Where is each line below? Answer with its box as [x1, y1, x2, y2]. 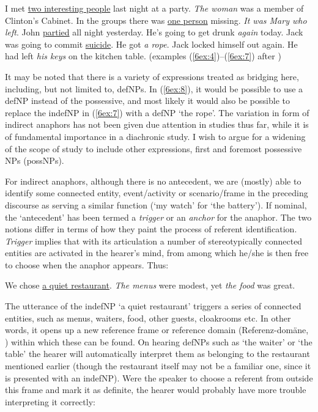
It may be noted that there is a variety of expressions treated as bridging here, [5, 70, 299, 83]
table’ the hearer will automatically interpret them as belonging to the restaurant [5, 347, 310, 360]
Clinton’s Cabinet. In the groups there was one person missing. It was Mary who [5, 13, 307, 26]
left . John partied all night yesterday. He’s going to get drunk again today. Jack [5, 26, 303, 39]
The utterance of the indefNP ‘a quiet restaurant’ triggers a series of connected [5, 300, 301, 312]
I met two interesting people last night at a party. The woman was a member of [5, 2, 304, 14]
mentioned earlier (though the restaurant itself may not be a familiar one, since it [5, 359, 311, 372]
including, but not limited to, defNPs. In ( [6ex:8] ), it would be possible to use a [5, 82, 303, 95]
